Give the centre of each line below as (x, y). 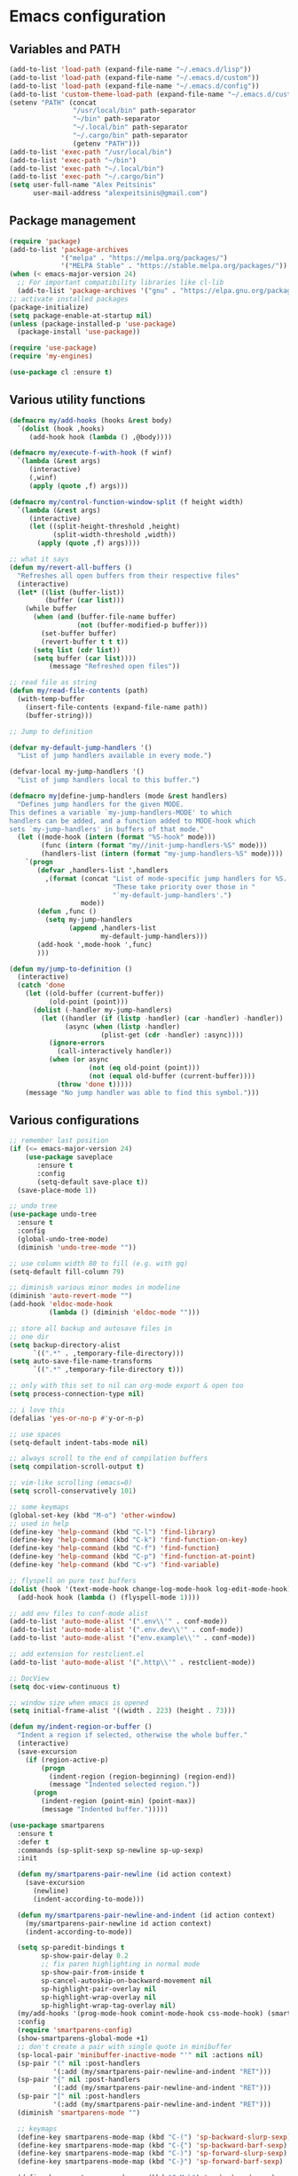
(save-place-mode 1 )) (57, 1190)
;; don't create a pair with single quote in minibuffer (125, 2046)
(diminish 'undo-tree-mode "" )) (77, 1247)
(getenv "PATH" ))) (106, 144)
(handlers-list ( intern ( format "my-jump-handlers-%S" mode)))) (162, 854)
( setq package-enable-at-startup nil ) (81, 315)
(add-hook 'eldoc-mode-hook (61, 1305)
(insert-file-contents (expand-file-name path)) (117, 707)
